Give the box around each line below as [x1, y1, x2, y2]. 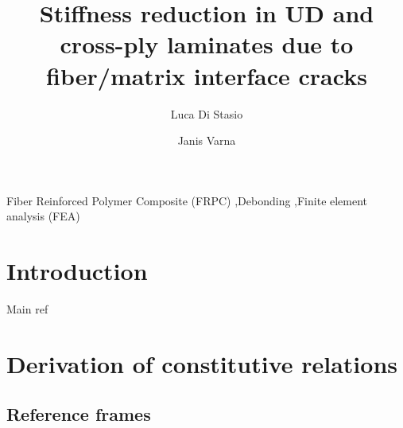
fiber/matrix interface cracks [46, 59, 367, 91]
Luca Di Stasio [170, 105, 243, 122]
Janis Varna [177, 132, 236, 149]
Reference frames [6, 402, 151, 426]
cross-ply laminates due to [60, 28, 354, 60]
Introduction [6, 255, 148, 287]
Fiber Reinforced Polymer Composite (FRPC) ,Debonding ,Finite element [6, 192, 368, 208]
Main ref [6, 301, 48, 317]
